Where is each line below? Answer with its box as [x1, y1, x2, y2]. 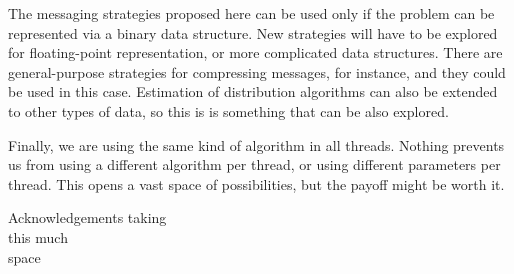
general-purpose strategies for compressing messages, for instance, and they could [8, 61, 506, 82]
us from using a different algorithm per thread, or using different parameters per [8, 154, 501, 175]
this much [8, 226, 68, 247]
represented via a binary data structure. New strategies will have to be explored [8, 22, 498, 43]
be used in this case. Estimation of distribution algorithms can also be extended [8, 81, 498, 102]
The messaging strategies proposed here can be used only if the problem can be [8, 3, 495, 23]
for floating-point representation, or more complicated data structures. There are [8, 42, 503, 63]
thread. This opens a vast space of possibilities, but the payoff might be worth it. [8, 173, 505, 194]
